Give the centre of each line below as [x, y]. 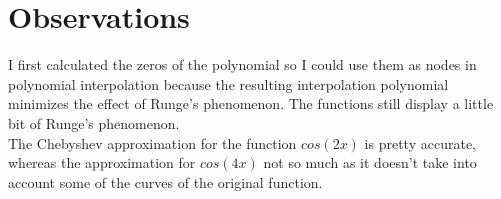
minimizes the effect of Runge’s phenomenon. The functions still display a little [251, 103]
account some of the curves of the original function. [165, 181]
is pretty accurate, [420, 142]
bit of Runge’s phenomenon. [94, 122]
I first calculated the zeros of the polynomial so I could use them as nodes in [242, 64]
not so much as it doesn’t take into [370, 162]
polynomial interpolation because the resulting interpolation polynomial [228, 83]
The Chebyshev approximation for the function [152, 142]
